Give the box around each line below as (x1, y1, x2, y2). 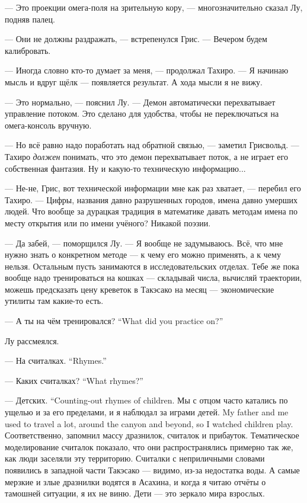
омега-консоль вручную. (5, 118, 92, 131)
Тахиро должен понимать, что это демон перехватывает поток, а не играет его (5, 150, 288, 162)
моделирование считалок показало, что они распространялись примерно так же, (5, 440, 293, 453)
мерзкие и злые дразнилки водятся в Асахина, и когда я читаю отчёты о (5, 475, 266, 488)
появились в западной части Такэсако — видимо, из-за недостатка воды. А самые (5, 464, 300, 476)
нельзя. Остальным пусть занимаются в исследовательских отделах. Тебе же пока (5, 259, 299, 272)
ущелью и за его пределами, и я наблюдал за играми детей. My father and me (5, 406, 289, 418)
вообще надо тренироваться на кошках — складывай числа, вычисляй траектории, (5, 271, 302, 284)
